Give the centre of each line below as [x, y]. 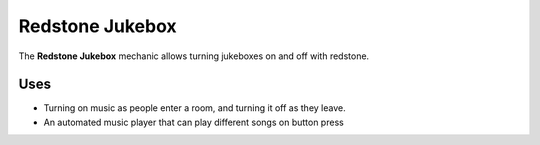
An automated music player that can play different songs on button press [193, 122]
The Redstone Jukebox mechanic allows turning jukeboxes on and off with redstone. [194, 56]
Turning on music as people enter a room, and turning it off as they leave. [194, 108]
